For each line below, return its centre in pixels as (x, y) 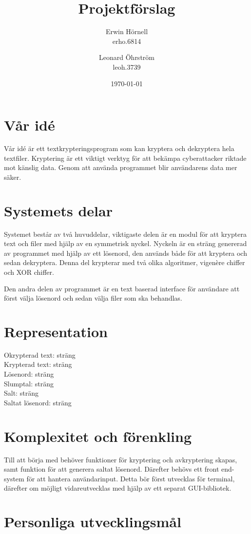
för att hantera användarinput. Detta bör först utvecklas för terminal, (131, 478)
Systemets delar (58, 210)
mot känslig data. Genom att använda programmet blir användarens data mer (121, 167)
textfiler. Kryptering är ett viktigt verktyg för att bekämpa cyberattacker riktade (125, 158)
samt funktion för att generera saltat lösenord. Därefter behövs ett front (112, 469)
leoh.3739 (127, 67)
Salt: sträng (21, 393)
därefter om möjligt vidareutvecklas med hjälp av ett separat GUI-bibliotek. (118, 488)
